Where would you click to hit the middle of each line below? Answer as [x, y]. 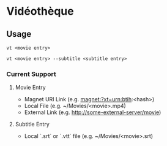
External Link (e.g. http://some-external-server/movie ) [93, 112]
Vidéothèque [40, 11]
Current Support [31, 74]
